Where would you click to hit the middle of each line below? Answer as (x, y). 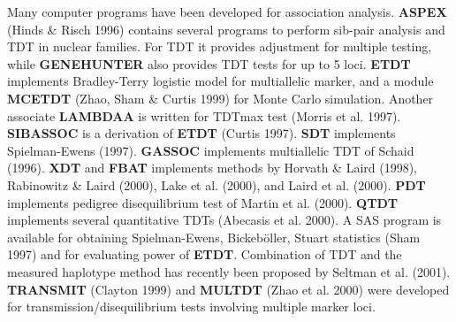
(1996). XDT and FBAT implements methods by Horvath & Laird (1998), (213, 168)
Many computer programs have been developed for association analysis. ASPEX (227, 11)
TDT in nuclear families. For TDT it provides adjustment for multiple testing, (220, 46)
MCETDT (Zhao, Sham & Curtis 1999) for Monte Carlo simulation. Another (220, 98)
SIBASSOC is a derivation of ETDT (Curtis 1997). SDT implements (201, 133)
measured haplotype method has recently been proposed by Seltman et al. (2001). (229, 271)
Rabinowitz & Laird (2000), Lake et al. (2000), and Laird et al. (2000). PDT (217, 184)
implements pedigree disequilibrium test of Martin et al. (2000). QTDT (202, 202)
